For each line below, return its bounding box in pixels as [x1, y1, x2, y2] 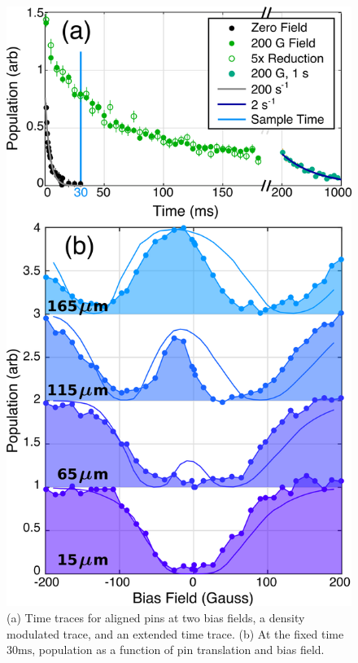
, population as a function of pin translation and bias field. [32, 641, 325, 658]
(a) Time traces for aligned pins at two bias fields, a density [7, 609, 305, 626]
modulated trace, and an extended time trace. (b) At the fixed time [7, 625, 344, 642]
